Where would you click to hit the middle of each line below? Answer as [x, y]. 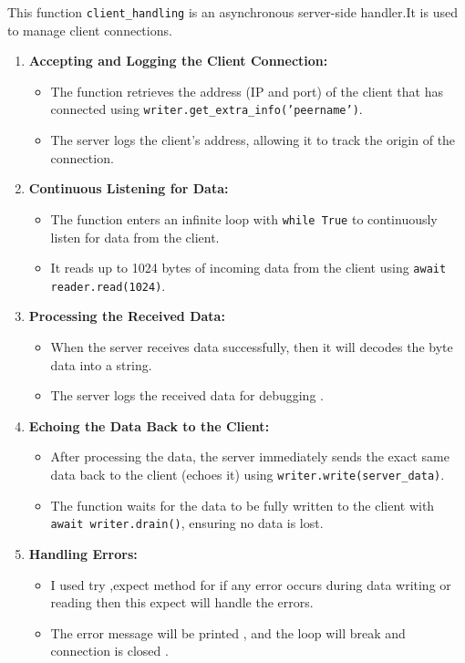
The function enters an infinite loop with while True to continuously [244, 218]
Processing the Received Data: [127, 316]
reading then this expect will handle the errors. [182, 602]
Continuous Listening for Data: [129, 188]
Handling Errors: [83, 553]
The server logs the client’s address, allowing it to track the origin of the [253, 140]
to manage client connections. [90, 30]
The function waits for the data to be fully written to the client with [243, 505]
